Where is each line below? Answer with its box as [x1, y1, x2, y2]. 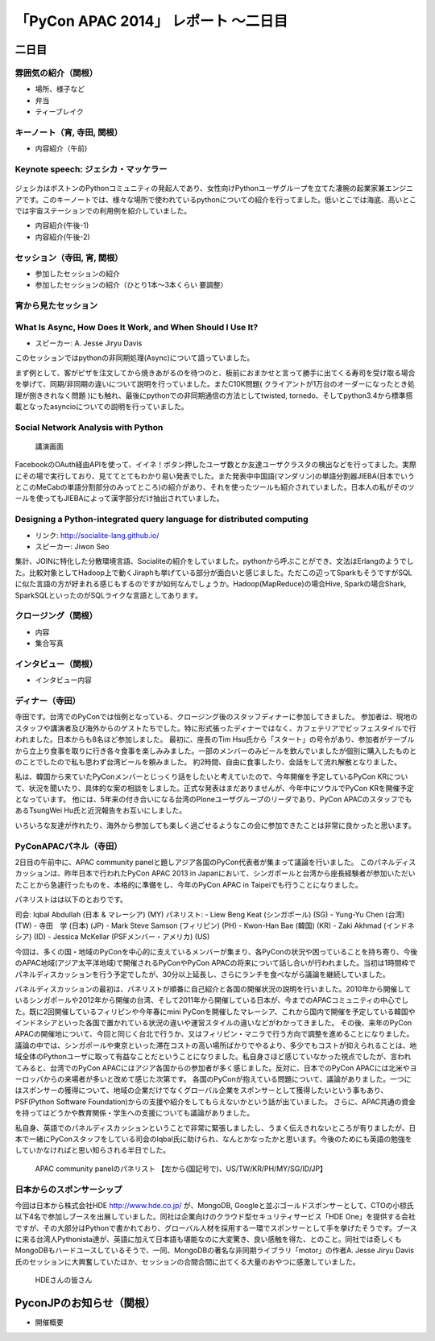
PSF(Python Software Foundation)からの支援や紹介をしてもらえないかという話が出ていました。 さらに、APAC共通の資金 [14, 1096, 416, 1107]
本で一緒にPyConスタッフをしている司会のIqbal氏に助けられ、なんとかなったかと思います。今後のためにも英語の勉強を [14, 1134, 412, 1144]
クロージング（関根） [14, 610, 98, 622]
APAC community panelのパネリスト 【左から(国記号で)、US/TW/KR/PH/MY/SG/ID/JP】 [35, 1164, 328, 1173]
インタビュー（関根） [14, 658, 98, 669]
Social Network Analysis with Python [14, 421, 164, 433]
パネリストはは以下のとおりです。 [14, 895, 128, 904]
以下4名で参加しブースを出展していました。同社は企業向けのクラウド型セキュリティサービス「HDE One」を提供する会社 [14, 1212, 416, 1222]
